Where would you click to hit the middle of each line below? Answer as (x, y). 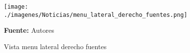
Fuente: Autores (29, 30)
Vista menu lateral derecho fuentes (55, 46)
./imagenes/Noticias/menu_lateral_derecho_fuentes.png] (96, 15)
